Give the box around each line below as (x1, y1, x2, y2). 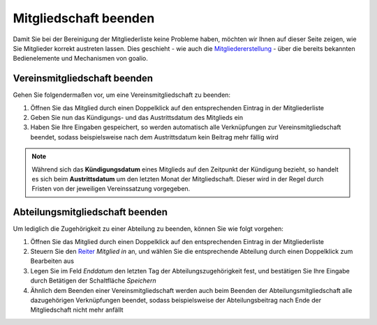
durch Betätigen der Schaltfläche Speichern (30, 276, 156, 285)
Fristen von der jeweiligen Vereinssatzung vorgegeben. (31, 185, 191, 193)
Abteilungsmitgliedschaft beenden (13, 206, 168, 218)
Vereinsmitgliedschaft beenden (13, 73, 154, 84)
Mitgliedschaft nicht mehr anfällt (30, 305, 124, 314)
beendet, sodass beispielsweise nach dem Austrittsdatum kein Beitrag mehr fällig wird (30, 133, 279, 141)
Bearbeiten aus (30, 257, 75, 265)
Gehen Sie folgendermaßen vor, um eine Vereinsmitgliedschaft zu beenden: (13, 91, 230, 99)
